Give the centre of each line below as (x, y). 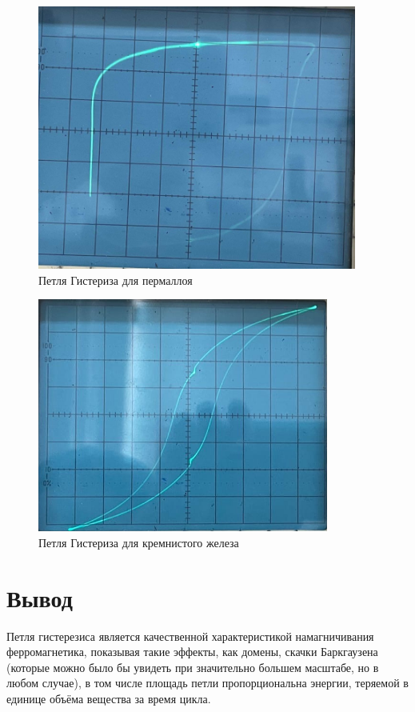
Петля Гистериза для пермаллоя (116, 280)
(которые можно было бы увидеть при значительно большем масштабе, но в (193, 667)
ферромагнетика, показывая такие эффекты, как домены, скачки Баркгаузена (192, 652)
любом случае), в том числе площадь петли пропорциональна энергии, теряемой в (207, 683)
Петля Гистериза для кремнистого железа (139, 542)
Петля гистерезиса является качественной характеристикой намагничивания (190, 636)
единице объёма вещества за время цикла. (109, 698)
